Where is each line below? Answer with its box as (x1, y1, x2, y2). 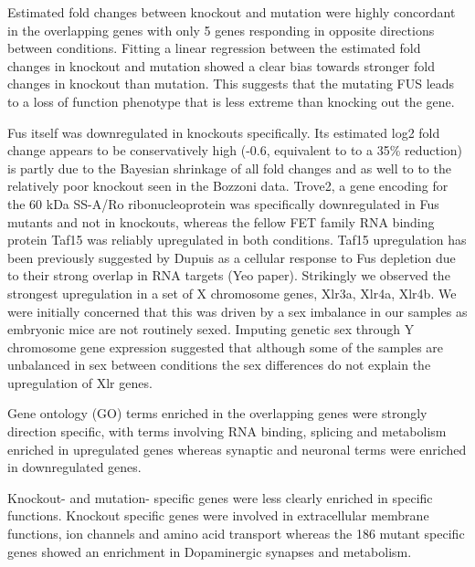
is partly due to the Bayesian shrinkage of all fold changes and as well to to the (7, 158, 451, 177)
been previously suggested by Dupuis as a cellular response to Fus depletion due (7, 247, 456, 267)
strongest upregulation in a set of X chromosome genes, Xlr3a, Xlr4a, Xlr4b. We (7, 283, 457, 302)
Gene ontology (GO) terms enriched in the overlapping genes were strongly (7, 404, 427, 423)
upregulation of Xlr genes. (7, 373, 153, 392)
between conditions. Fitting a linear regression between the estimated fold (7, 38, 421, 58)
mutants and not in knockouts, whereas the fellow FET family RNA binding (7, 212, 435, 231)
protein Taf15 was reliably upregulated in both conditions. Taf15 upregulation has (7, 230, 467, 249)
